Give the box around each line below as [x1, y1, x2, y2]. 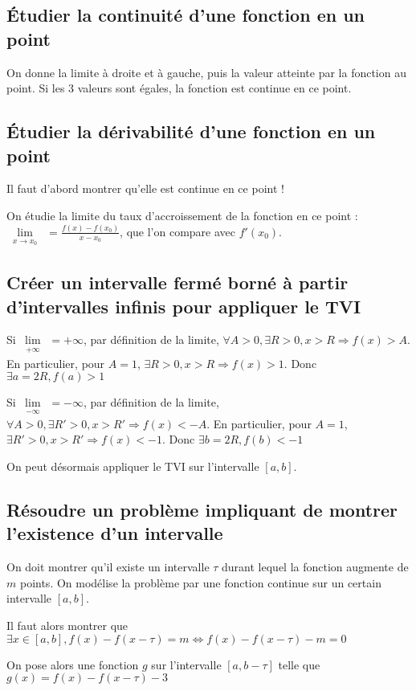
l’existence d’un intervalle [6, 521, 223, 546]
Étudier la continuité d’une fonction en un [6, 2, 365, 27]
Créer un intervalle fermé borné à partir [6, 270, 349, 295]
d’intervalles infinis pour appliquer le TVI [6, 293, 361, 318]
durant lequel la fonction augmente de [222, 558, 409, 575]
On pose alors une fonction [6, 656, 139, 673]
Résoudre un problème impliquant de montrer [6, 497, 398, 521]
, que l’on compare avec [120, 223, 235, 239]
